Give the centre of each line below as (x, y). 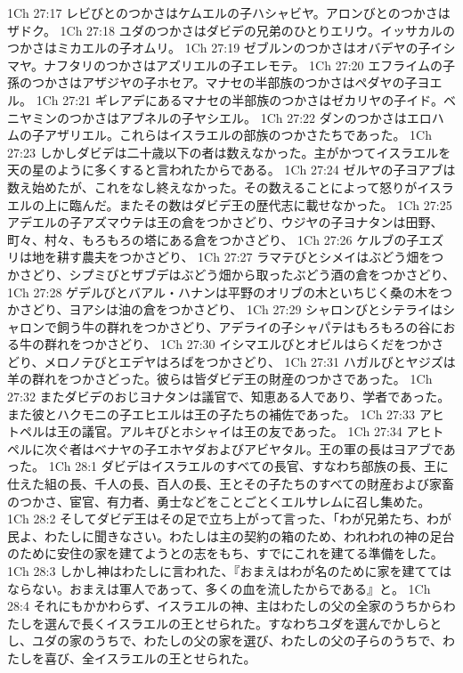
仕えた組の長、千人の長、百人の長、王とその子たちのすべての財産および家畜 (231, 484)
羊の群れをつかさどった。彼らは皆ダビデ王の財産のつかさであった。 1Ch (220, 379)
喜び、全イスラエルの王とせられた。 (150, 657)
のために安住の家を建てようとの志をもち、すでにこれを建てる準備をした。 (225, 553)
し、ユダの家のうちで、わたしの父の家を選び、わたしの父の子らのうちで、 (225, 641)
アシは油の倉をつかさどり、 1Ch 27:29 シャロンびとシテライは (262, 309)
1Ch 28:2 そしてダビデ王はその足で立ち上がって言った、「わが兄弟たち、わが (229, 519)
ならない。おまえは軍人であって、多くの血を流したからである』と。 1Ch (219, 588)
